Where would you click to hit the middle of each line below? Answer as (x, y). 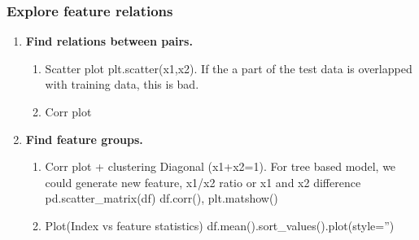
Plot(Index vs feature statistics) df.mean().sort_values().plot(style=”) (220, 225)
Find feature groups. (84, 139)
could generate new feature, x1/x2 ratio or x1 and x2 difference (203, 182)
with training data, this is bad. (122, 84)
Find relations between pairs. (109, 41)
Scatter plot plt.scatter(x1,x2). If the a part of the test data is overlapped (229, 68)
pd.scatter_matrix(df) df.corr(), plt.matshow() (161, 198)
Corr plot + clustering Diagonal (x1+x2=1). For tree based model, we (220, 166)
